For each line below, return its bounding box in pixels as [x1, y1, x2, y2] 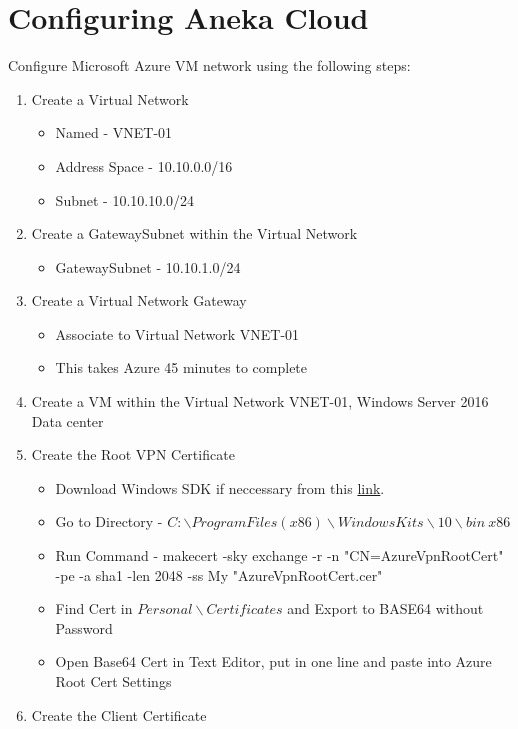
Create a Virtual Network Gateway [31, 290, 247, 311]
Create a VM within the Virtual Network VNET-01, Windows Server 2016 [31, 391, 489, 412]
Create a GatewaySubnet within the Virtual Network [31, 223, 358, 244]
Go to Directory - [55, 511, 163, 532]
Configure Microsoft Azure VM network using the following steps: [8, 55, 411, 76]
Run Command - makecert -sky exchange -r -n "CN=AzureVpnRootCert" [55, 545, 504, 566]
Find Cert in [55, 598, 133, 619]
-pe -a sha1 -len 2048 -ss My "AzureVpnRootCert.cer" [55, 564, 383, 585]
